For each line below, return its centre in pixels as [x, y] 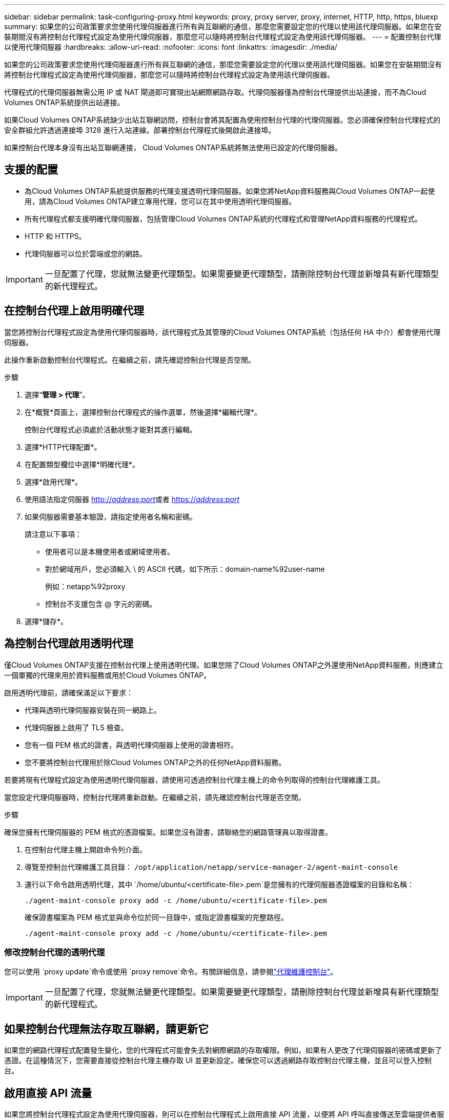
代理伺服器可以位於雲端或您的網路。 [86, 253]
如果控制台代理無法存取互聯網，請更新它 [106, 1029]
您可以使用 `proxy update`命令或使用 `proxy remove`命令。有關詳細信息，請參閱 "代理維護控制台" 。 [171, 972]
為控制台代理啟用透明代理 [69, 644]
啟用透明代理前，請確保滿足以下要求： [69, 692]
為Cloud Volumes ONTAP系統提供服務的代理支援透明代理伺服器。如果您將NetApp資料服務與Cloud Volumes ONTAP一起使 [230, 191]
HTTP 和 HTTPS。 [55, 236]
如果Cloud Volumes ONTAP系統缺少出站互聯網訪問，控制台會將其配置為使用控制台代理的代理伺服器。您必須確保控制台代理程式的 [222, 120]
